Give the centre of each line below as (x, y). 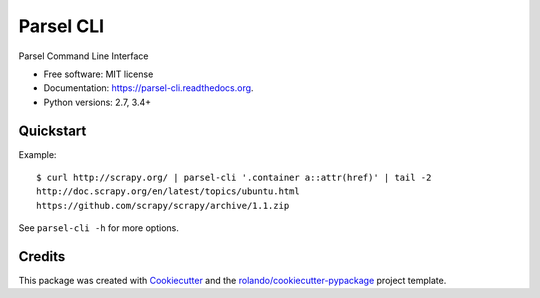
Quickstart (52, 130)
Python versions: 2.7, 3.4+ (97, 102)
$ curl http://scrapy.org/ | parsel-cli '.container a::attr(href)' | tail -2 (234, 178)
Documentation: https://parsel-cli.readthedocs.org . (148, 88)
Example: (37, 154)
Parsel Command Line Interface (83, 56)
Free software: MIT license (98, 74)
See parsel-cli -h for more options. (98, 228)
